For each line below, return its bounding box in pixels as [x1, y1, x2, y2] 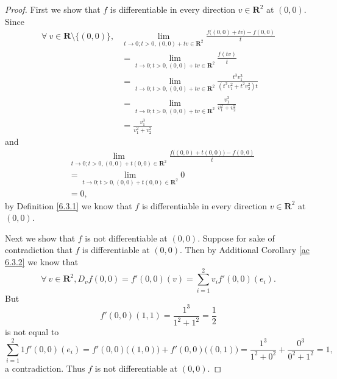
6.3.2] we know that [5, 256, 79, 268]
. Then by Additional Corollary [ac [180, 243, 310, 256]
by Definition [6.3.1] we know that [5, 199, 132, 212]
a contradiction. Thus [5, 362, 85, 375]
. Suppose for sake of [197, 231, 275, 244]
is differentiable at [82, 243, 150, 256]
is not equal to [5, 325, 59, 338]
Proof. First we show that [5, 3, 101, 15]
